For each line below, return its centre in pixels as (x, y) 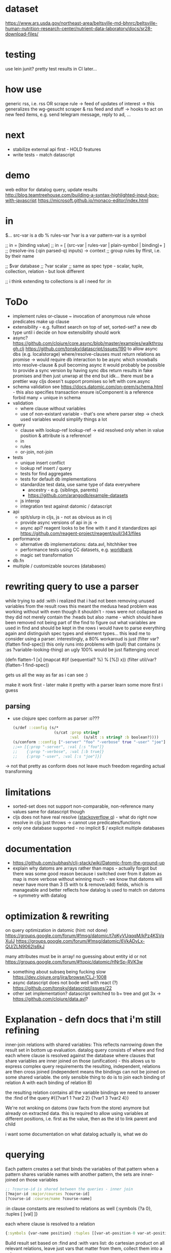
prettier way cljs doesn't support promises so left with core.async (81, 381)
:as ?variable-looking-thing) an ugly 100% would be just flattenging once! (82, 649)
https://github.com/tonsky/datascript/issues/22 (62, 988)
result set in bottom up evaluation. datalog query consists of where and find (85, 1050)
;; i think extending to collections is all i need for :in (59, 281)
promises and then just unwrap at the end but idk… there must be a (83, 376)
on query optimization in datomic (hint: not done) (56, 930)
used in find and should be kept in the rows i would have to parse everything (85, 628)
